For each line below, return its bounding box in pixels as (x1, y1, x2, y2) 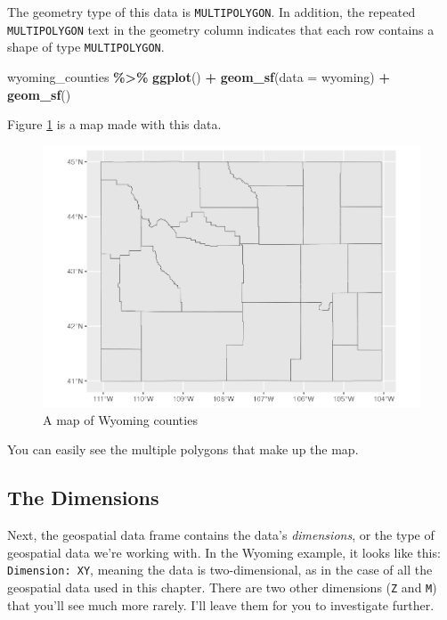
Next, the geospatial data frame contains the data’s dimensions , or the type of (7, 526, 435, 544)
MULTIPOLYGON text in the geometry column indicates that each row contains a (7, 20, 435, 38)
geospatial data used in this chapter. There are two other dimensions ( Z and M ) (7, 578, 437, 597)
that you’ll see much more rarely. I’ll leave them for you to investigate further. (7, 595, 435, 614)
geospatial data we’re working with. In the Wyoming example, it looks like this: (7, 542, 441, 561)
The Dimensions (7, 484, 159, 511)
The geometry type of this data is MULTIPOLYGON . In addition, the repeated (7, 3, 416, 20)
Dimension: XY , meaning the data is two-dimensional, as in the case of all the (7, 560, 433, 579)
